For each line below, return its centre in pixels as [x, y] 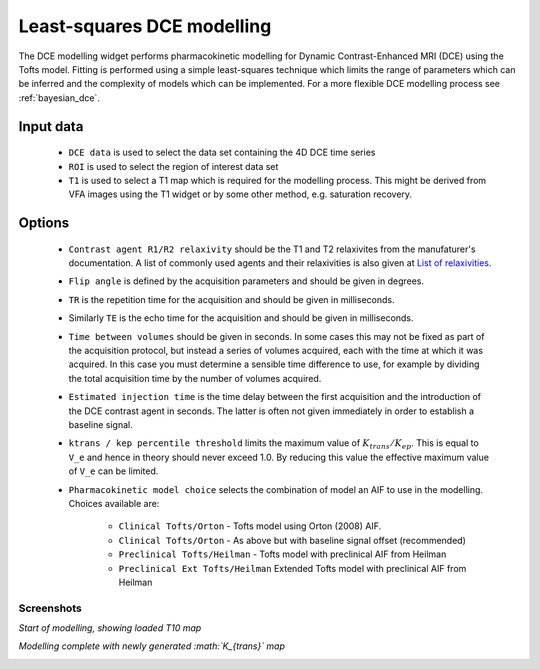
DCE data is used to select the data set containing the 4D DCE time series [222, 152]
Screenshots [50, 608]
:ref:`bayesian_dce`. [59, 97]
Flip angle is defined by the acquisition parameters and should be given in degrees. [246, 281]
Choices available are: [114, 503]
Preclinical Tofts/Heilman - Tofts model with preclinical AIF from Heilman [282, 554]
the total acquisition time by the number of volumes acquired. [195, 378]
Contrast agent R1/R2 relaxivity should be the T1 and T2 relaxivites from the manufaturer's [272, 249]
